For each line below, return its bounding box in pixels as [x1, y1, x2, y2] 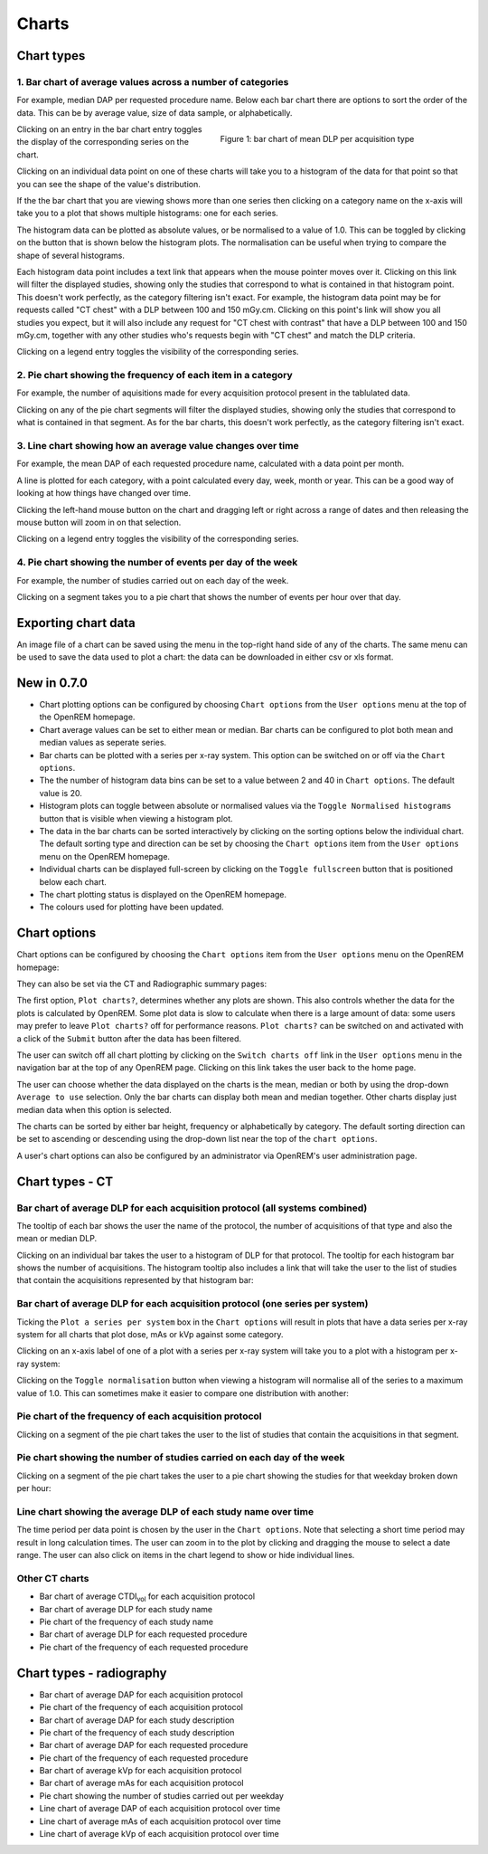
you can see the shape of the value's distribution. [16, 178, 201, 189]
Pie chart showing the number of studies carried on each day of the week [16, 1451, 345, 1464]
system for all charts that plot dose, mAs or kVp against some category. [16, 1328, 284, 1339]
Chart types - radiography [16, 1665, 167, 1680]
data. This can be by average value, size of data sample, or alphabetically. [16, 107, 293, 118]
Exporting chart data [16, 615, 136, 631]
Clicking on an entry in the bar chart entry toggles [16, 124, 202, 135]
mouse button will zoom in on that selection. [16, 517, 182, 528]
